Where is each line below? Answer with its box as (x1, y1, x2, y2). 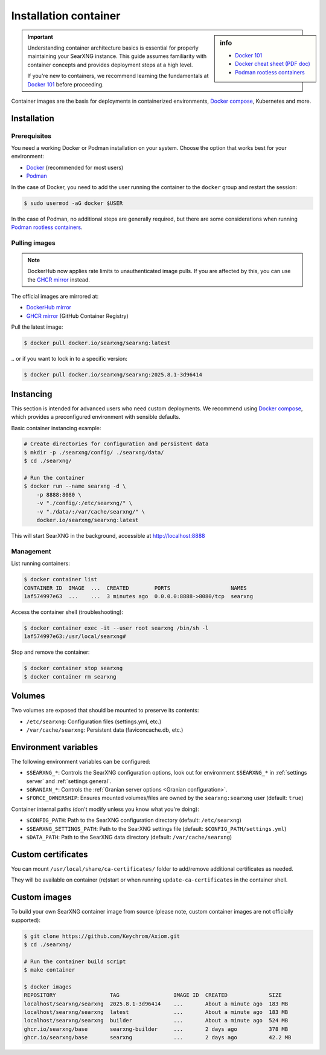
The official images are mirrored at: (11, 293, 99, 300)
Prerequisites (11, 132, 51, 140)
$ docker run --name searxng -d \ (24, 483, 126, 489)
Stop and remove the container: (11, 648, 90, 656)
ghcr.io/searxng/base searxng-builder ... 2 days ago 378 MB (24, 1025, 289, 1033)
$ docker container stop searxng (24, 665, 123, 672)
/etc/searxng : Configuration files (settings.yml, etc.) (26, 718, 162, 725)
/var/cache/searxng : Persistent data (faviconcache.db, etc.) (26, 726, 184, 734)
